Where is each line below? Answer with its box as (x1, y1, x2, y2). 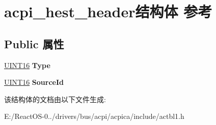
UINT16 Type (4, 59, 50, 70)
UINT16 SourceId (4, 77, 64, 87)
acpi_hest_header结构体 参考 (4, 1, 212, 22)
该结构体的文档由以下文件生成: (4, 93, 106, 104)
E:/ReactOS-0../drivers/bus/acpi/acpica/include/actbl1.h (4, 111, 184, 121)
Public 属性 (4, 36, 64, 51)
